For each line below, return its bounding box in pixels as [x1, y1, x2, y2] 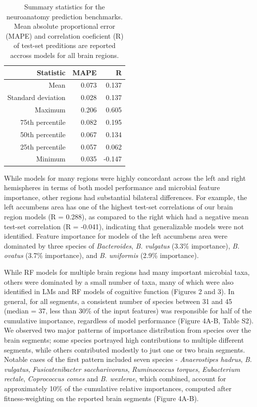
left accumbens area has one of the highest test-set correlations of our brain [4, 202, 233, 212]
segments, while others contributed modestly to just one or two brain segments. [4, 344, 245, 355]
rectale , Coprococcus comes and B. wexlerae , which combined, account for [4, 373, 226, 384]
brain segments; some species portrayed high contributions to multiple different [4, 335, 244, 345]
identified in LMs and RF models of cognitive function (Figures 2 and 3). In [4, 286, 235, 297]
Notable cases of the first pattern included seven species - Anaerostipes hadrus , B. [4, 354, 252, 364]
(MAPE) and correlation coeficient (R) [5, 30, 124, 41]
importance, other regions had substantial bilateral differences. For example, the [4, 192, 247, 202]
